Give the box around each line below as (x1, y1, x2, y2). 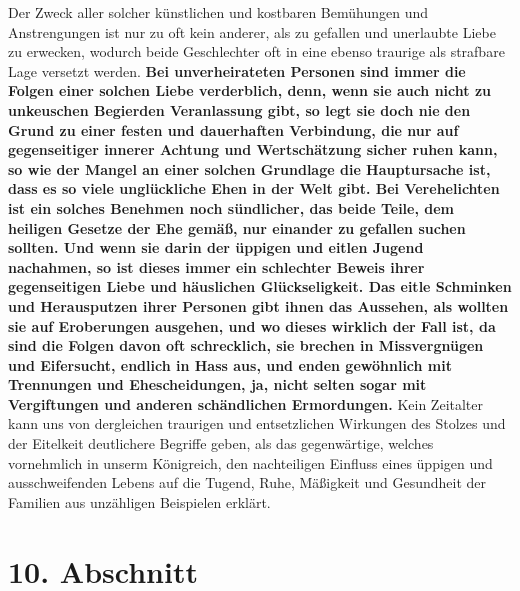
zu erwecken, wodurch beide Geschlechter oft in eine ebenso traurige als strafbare (8, 41, 505, 62)
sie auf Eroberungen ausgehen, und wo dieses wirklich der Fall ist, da (8, 315, 496, 336)
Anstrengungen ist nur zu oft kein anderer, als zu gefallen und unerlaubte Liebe (8, 21, 496, 42)
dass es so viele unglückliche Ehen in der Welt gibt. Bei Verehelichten (8, 178, 500, 199)
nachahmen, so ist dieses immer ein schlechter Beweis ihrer (8, 256, 425, 277)
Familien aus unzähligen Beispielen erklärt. (8, 491, 271, 512)
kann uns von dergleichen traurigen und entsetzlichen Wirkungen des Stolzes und (8, 413, 506, 434)
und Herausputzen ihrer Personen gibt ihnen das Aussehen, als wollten (8, 295, 509, 316)
